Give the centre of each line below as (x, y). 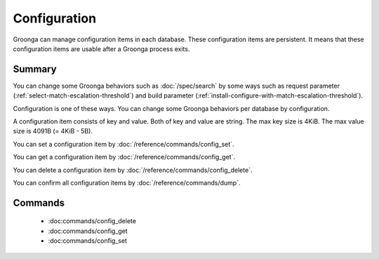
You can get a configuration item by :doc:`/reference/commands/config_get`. (124, 157)
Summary (35, 69)
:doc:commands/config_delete (92, 221)
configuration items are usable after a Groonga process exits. (101, 48)
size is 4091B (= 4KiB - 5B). (53, 131)
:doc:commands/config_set (88, 241)
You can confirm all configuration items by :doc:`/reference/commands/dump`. (127, 182)
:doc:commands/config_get (88, 231)
